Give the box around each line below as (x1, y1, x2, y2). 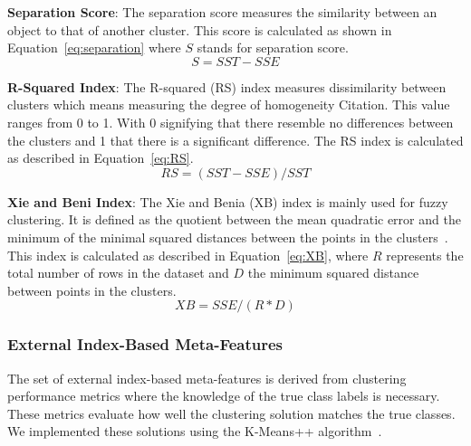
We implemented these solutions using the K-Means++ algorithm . (7, 422, 382, 441)
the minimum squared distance (247, 263, 419, 282)
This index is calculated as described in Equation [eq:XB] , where (7, 245, 369, 264)
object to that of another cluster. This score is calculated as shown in (7, 20, 392, 39)
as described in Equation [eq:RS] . (7, 148, 194, 167)
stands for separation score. (197, 38, 349, 57)
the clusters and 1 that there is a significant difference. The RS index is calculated (7, 130, 464, 149)
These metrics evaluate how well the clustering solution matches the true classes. (7, 403, 456, 422)
